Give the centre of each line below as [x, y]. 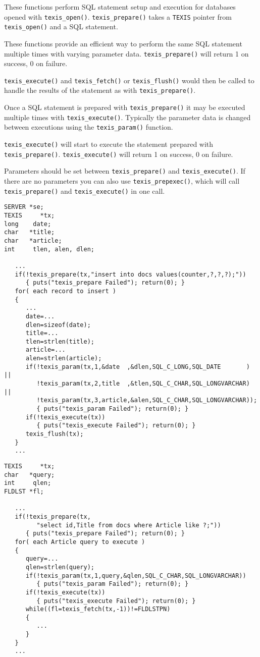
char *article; [33, 240]
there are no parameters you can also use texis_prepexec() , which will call [122, 181]
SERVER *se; [24, 207]
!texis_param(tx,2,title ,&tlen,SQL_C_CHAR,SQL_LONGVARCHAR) [143, 384]
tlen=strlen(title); [60, 341]
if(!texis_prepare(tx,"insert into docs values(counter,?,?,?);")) [131, 274]
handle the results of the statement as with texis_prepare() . [100, 90]
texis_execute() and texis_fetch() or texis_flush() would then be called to [129, 80]
